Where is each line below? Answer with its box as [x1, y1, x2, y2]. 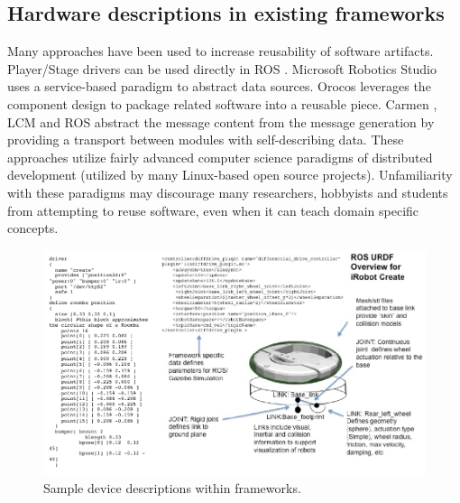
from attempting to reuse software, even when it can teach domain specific [7, 200, 419, 219]
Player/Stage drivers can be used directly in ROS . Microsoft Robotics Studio [7, 59, 437, 78]
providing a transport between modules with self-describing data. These [7, 130, 404, 149]
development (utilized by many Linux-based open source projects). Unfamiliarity [7, 165, 453, 184]
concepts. [7, 219, 59, 238]
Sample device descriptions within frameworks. [43, 478, 301, 497]
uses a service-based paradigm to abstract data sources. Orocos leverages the [7, 77, 431, 96]
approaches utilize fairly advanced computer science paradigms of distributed [7, 147, 433, 166]
